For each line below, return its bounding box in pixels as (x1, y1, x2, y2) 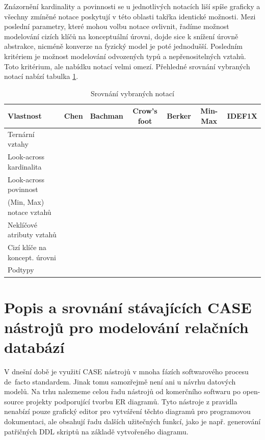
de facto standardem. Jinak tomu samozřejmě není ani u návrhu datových (4, 376, 236, 387)
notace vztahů (8, 206, 51, 217)
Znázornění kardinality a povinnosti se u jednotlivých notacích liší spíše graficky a (4, 1, 260, 11)
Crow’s (132, 105, 157, 116)
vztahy (8, 139, 29, 149)
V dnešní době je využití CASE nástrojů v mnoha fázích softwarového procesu (4, 366, 249, 376)
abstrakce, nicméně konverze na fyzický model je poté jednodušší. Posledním (4, 41, 243, 51)
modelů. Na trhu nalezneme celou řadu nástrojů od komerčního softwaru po (4, 386, 241, 397)
